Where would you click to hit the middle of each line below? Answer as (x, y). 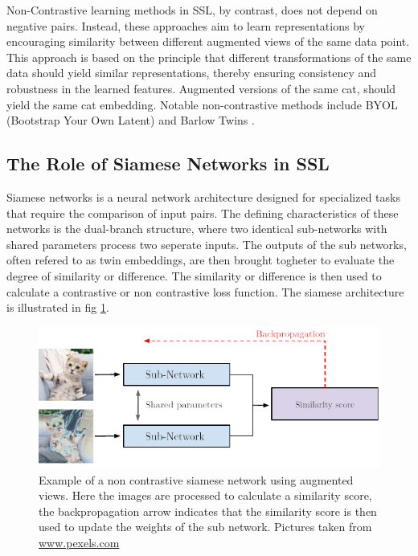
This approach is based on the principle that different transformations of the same (209, 57)
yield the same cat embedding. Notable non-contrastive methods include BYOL (202, 104)
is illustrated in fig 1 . (58, 307)
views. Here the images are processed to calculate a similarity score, (205, 495)
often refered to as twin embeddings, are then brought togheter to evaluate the (201, 260)
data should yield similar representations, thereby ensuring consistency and (192, 73)
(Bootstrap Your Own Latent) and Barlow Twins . (131, 120)
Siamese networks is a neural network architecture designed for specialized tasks (203, 196)
